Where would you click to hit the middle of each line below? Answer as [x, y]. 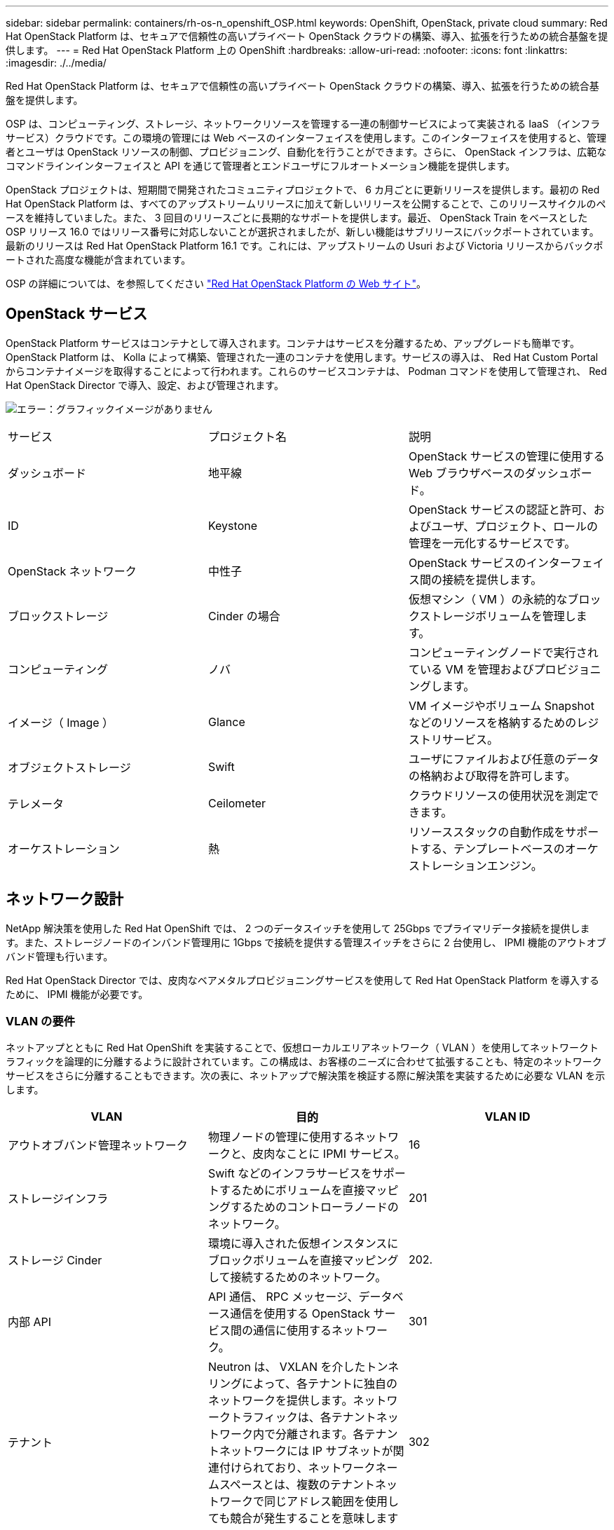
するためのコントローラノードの [314, 1207]
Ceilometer [237, 803]
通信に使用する [292, 1331]
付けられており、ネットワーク [297, 1468]
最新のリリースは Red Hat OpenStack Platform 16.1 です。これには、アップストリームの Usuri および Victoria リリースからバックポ [305, 246]
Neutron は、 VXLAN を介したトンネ [303, 1367]
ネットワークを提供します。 [280, 1401]
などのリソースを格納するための [492, 722]
